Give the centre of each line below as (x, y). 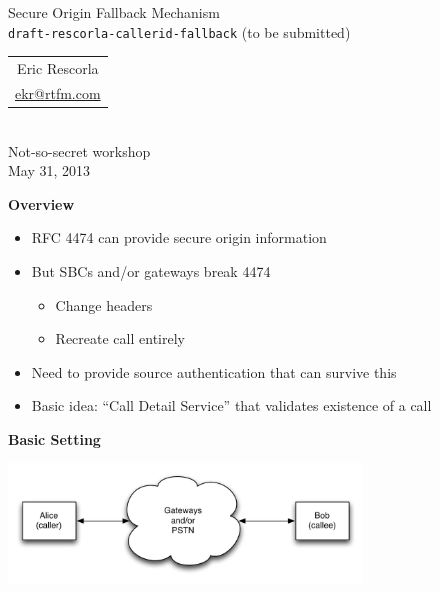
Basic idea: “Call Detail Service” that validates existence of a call (231, 405)
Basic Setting (54, 438)
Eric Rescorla (58, 68)
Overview (41, 203)
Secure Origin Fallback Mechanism (114, 12)
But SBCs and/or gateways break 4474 (151, 270)
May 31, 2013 (49, 170)
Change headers (104, 304)
